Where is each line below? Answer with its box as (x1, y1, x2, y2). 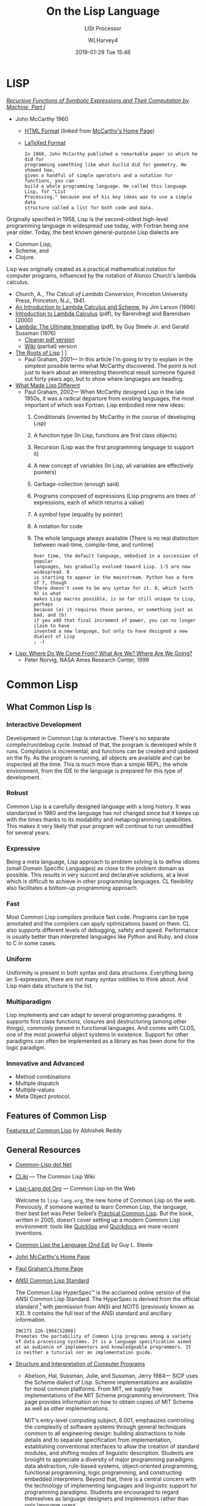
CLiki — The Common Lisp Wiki (15, 1172, 95, 1180)
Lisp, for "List (24, 189, 66, 195)
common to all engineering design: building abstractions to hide (24, 1429, 186, 1437)
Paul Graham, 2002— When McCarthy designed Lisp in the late (24, 388, 185, 396)
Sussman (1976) (15, 329, 56, 337)
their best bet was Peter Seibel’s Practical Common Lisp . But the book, (15, 1209, 194, 1217)
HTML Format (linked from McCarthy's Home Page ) (24, 127, 155, 135)
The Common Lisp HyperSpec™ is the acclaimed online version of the (15, 1289, 191, 1296)
